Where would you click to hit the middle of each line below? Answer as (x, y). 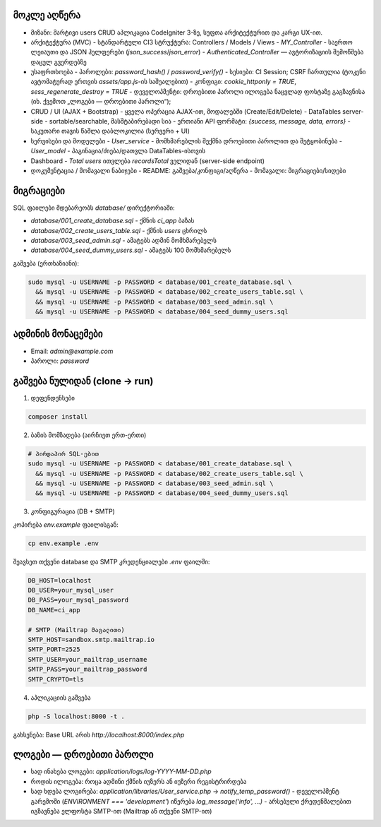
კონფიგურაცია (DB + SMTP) (73, 511)
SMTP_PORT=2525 (54, 649)
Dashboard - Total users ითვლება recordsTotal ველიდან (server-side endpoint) (147, 161)
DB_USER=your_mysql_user (71, 590)
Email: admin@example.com (72, 351)
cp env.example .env (63, 543)
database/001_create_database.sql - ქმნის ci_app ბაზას (113, 221)
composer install (58, 416)
